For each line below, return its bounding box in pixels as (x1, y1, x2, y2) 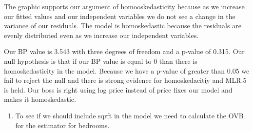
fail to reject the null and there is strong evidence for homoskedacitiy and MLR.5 (4, 75, 247, 85)
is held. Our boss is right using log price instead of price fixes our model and (4, 84, 233, 94)
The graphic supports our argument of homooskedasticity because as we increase (4, 1, 245, 11)
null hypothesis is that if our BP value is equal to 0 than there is (4, 56, 197, 66)
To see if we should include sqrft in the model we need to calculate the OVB (15, 110, 244, 120)
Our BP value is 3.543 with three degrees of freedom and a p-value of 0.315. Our (4, 46, 245, 57)
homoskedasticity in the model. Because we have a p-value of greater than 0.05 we (4, 65, 250, 75)
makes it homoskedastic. (4, 94, 76, 104)
